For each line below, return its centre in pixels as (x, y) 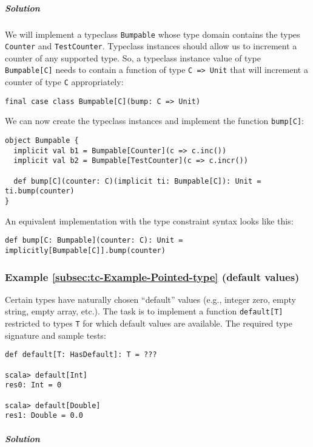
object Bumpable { (42, 141)
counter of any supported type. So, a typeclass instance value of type (133, 57)
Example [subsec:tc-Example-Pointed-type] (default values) (152, 276)
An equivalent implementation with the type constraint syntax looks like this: (149, 220)
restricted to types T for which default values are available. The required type (149, 323)
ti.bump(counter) (40, 191)
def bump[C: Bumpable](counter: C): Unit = (94, 241)
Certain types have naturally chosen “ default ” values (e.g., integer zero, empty (150, 299)
